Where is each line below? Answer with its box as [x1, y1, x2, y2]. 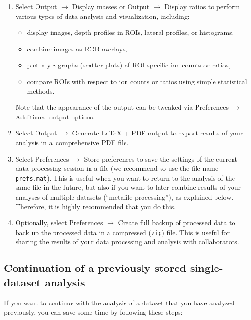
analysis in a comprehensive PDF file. [15, 137, 129, 147]
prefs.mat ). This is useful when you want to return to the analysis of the [15, 172, 235, 183]
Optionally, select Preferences [15, 218, 103, 228]
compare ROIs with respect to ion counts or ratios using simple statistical [27, 76, 247, 86]
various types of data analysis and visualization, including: [15, 11, 190, 21]
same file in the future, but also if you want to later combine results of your [15, 182, 241, 192]
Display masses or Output [72, 1, 150, 11]
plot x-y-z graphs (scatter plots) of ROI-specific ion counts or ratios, [27, 60, 231, 70]
